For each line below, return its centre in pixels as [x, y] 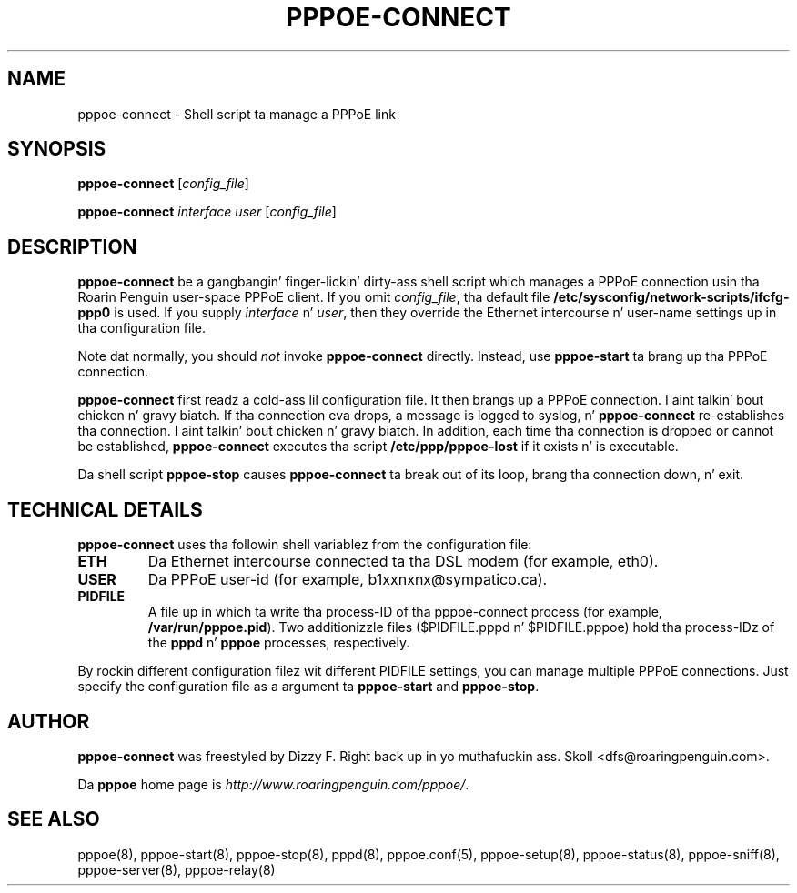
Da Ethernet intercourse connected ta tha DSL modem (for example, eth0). [403, 562]
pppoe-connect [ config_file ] [163, 184]
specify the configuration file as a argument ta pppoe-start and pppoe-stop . [308, 687]
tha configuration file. [142, 328]
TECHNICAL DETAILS [105, 509]
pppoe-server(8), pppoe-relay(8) [177, 869]
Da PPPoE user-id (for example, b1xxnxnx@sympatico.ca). [348, 580]
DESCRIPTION [72, 246]
